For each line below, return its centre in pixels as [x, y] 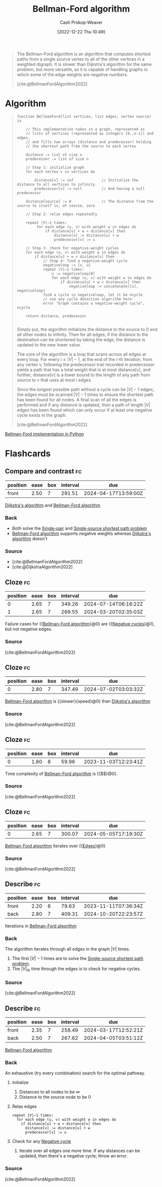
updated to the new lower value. [49, 345]
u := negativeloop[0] [73, 273]
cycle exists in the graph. [42, 415]
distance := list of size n [54, 155]
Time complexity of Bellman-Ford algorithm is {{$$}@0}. [61, 774]
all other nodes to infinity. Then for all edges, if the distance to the [82, 334]
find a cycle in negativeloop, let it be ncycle [93, 295]
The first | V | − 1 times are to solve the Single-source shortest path [78, 958]
